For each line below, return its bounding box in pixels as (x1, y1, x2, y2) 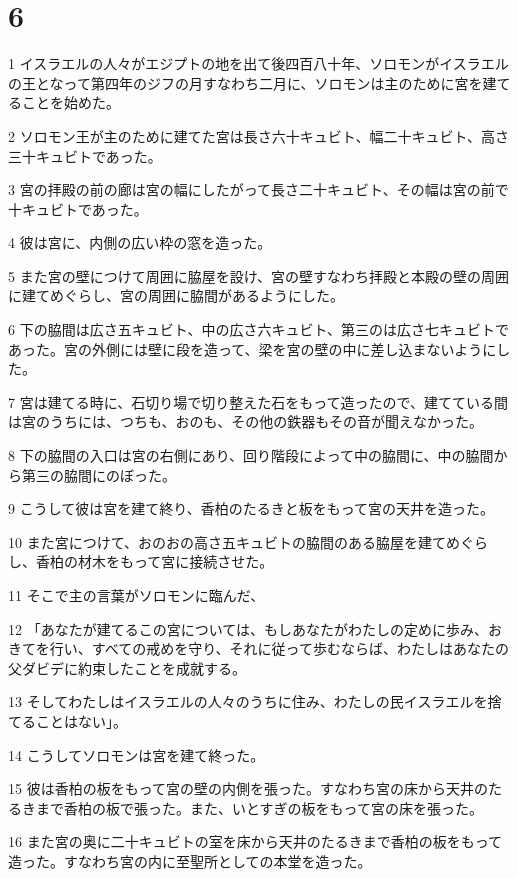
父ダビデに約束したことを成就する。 (8, 657, 246, 678)
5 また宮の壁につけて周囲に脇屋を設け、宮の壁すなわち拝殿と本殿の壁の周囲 (8, 265, 509, 286)
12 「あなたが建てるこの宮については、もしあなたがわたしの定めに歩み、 (8, 618, 488, 639)
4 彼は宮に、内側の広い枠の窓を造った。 (8, 232, 272, 253)
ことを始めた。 (21, 92, 120, 113)
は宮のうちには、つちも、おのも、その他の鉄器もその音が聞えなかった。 (8, 411, 483, 432)
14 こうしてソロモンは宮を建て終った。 (8, 744, 265, 765)
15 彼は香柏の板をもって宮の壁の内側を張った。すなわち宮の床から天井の (8, 778, 488, 799)
